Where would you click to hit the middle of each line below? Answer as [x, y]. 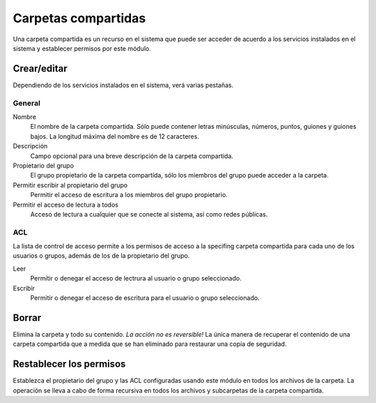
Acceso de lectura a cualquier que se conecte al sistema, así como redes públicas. [149, 214]
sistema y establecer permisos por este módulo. [82, 48]
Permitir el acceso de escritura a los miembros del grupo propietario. [129, 195]
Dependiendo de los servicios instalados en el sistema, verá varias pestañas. [123, 85]
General [27, 103]
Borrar [27, 318]
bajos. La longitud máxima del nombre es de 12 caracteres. [115, 136]
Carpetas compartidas [79, 18]
